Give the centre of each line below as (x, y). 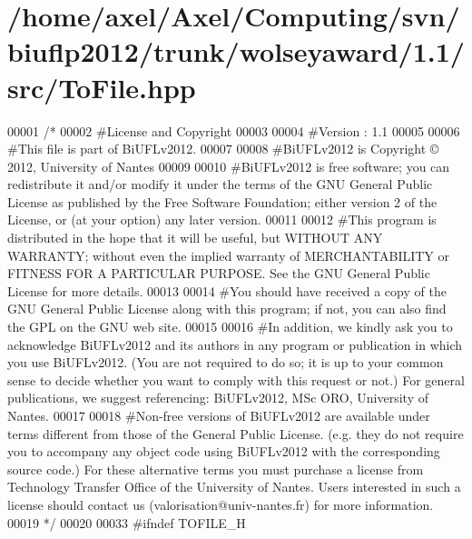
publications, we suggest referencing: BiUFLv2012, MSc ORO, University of (218, 398)
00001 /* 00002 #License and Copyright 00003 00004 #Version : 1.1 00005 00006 (234, 130)
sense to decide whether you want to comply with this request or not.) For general (236, 379)
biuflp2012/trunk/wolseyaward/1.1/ (236, 51)
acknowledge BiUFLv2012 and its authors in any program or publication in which (235, 344)
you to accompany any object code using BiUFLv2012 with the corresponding (224, 451)
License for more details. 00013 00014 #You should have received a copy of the (227, 290)
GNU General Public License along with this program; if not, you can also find (227, 309)
